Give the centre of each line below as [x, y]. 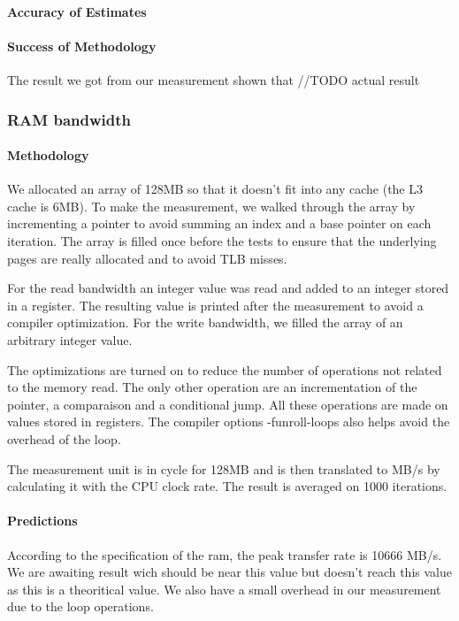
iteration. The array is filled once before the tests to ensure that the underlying [222, 241]
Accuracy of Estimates [77, 11]
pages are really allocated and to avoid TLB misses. [147, 258]
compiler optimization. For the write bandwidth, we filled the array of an [205, 322]
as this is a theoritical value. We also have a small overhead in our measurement [224, 589]
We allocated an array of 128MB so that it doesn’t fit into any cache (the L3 [215, 189]
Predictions [42, 521]
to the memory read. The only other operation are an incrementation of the [212, 387]
